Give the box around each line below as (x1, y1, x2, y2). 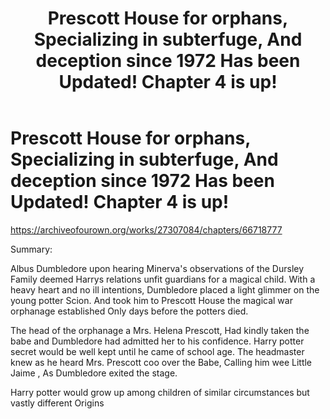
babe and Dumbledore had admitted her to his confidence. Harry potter (10, 335, 305, 347)
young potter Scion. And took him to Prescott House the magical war (10, 294, 293, 306)
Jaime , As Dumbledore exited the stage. (10, 367, 178, 379)
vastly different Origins (10, 397, 105, 409)
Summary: (10, 243, 53, 255)
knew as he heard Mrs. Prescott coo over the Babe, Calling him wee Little (10, 356, 313, 368)
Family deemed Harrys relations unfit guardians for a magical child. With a (10, 273, 316, 285)
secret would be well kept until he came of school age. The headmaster (10, 345, 305, 357)
